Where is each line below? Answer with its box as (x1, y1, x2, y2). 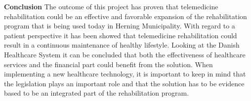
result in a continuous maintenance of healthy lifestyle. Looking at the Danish (4, 40, 240, 50)
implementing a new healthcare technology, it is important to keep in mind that (4, 69, 246, 79)
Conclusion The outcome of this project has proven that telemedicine (4, 1, 218, 11)
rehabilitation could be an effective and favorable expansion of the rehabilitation (4, 11, 247, 21)
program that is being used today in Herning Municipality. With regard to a (4, 21, 235, 31)
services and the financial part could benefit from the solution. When (4, 59, 213, 69)
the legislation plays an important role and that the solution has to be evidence (4, 78, 245, 88)
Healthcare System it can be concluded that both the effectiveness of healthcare (4, 49, 246, 59)
